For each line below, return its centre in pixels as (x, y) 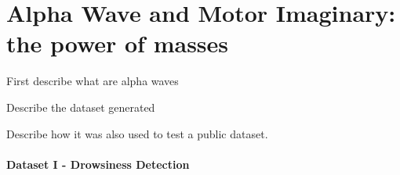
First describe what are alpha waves (93, 81)
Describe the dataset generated (81, 107)
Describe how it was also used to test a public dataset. (137, 133)
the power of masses (118, 43)
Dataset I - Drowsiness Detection (98, 164)
